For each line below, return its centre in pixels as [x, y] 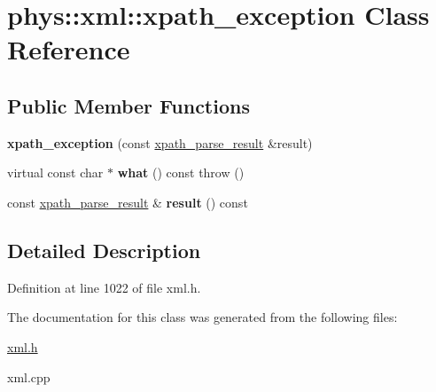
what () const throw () [181, 172]
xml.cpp [29, 376]
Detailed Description [104, 250]
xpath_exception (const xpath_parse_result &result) [160, 142]
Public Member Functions [128, 105]
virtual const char [55, 172]
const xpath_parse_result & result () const [128, 202]
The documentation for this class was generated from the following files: [202, 317]
